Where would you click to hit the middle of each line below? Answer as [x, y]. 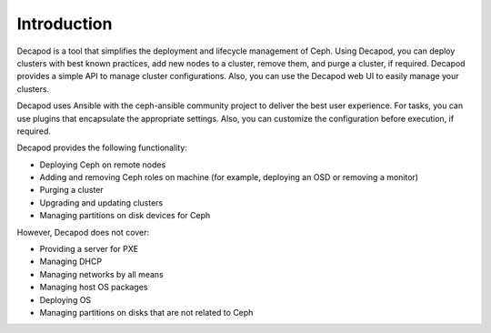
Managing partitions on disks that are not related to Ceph [146, 312]
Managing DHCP [71, 262]
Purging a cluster [71, 190]
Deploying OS [65, 299]
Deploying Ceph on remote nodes [103, 165]
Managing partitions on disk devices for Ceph [125, 216]
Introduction [65, 24]
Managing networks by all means [101, 274]
